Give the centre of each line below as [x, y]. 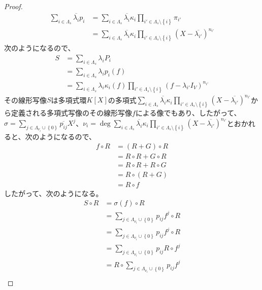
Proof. [13, 6]
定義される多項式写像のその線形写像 [71, 112]
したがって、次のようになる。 [54, 193]
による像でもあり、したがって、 [188, 112]
